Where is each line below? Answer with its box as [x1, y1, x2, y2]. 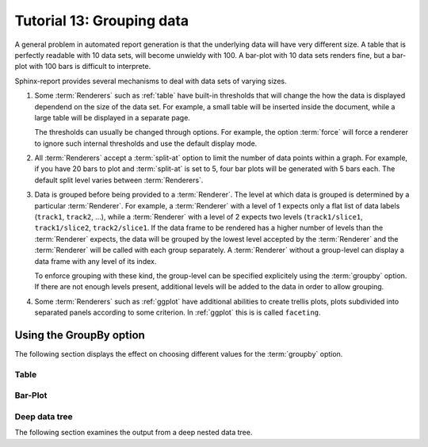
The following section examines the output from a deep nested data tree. [14, 428, 253, 437]
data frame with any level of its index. [34, 256, 157, 266]
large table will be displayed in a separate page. [34, 113, 190, 122]
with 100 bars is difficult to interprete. [29, 62, 151, 71]
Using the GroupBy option [14, 328, 146, 342]
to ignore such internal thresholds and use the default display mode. [34, 139, 258, 148]
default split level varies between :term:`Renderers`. [34, 175, 204, 185]
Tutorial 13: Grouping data [14, 12, 189, 29]
